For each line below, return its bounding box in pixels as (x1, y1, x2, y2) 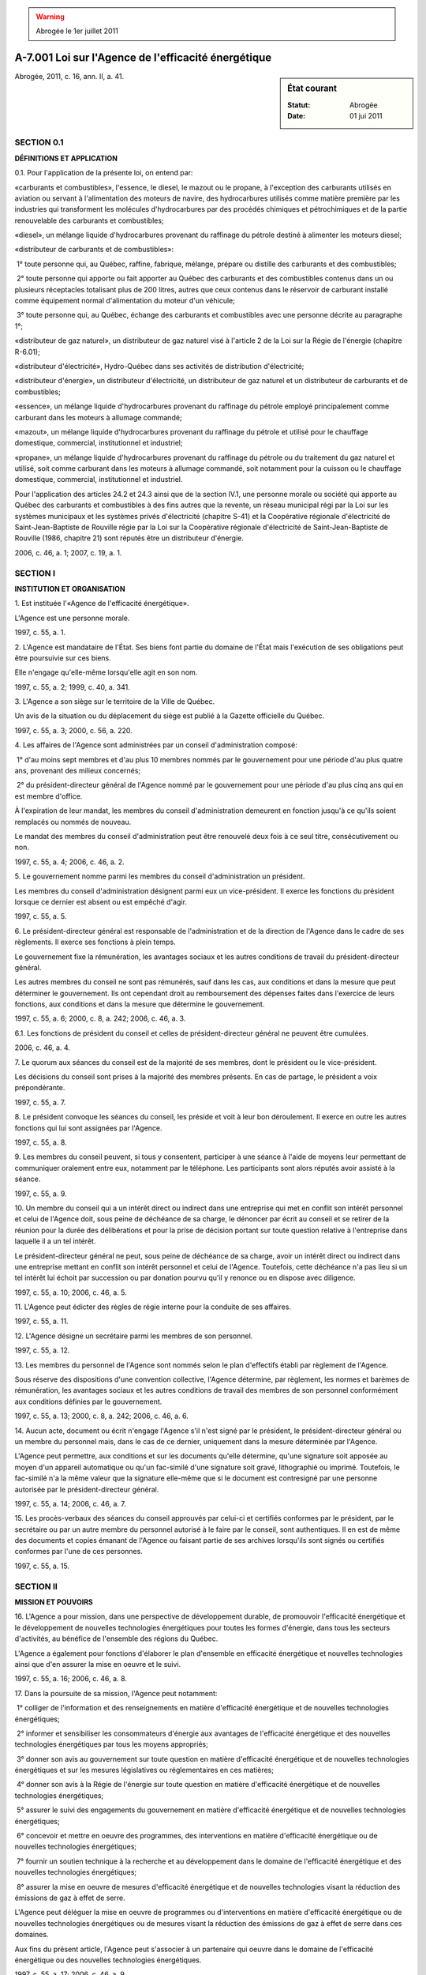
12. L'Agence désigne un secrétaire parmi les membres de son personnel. (14, 1331, 253, 1341)
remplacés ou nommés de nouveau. (14, 817, 132, 826)
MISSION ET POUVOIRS (14, 1597, 94, 1607)
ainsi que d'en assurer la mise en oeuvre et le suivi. (14, 1659, 181, 1668)
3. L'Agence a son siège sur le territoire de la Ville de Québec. (14, 697, 215, 706)
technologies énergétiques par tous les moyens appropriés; (14, 1740, 208, 1749)
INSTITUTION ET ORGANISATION (14, 584, 125, 593)
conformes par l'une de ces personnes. (14, 1547, 144, 1556)
